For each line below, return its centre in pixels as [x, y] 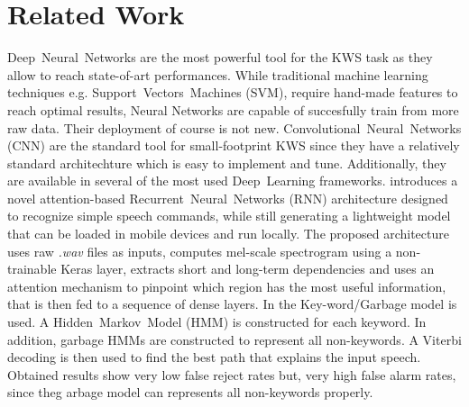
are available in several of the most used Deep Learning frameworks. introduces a [233, 181]
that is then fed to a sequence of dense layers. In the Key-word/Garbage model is [232, 304]
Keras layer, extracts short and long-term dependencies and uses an [248, 269]
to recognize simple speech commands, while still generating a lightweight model [229, 216]
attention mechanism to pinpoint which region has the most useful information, [227, 286]
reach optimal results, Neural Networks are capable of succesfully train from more [233, 109]
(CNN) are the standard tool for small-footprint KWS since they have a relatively [234, 145]
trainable [32, 269]
